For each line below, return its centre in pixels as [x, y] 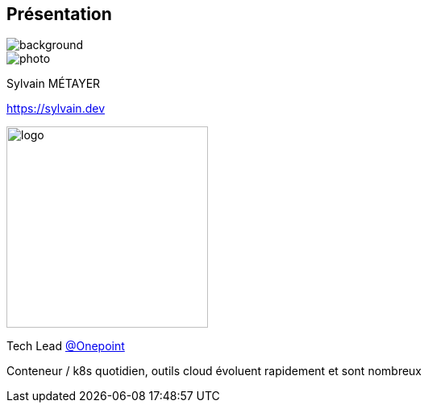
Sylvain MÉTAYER [54, 84]
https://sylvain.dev [56, 109]
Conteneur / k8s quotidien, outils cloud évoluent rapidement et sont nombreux [214, 371]
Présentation [59, 14]
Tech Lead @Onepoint [66, 346]
